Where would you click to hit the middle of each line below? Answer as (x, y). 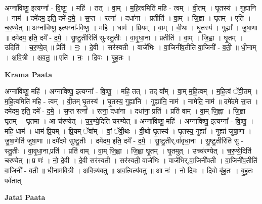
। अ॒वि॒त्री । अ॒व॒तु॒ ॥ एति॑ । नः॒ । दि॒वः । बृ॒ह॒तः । (68, 57)
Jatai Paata (25, 197)
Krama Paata (28, 74)
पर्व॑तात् (13, 180)
